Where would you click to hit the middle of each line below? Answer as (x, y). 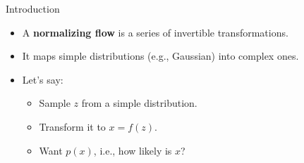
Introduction (33, 8)
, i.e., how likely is (133, 150)
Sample (55, 103)
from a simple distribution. (139, 103)
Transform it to (72, 126)
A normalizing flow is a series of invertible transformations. (155, 32)
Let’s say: (43, 79)
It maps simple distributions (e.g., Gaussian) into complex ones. (160, 56)
